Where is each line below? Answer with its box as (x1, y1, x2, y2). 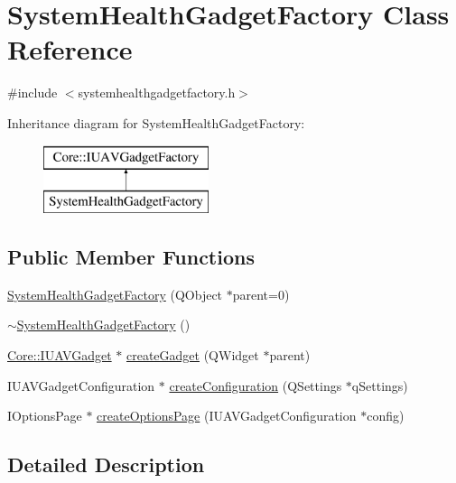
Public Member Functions (7, 243, 255, 271)
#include (7, 83, 58, 102)
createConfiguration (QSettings (169, 376, 342, 395)
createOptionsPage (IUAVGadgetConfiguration (97, 406, 357, 425)
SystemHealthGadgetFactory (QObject (7, 284, 223, 303)
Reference (7, 31, 133, 68)
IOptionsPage (7, 406, 82, 425)
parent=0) (232, 284, 290, 303)
